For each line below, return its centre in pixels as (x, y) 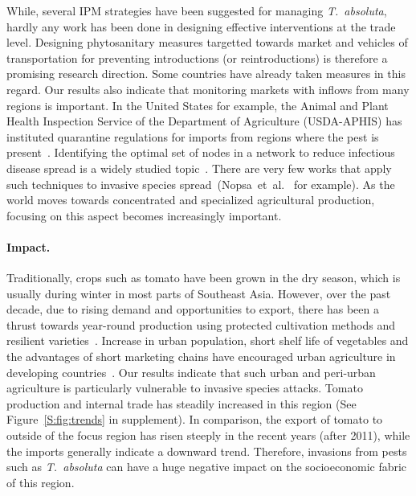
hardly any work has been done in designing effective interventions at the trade (201, 26)
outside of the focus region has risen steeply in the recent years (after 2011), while (208, 435)
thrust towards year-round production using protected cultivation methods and (201, 324)
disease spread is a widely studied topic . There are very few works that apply (199, 168)
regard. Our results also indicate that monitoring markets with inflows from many (208, 89)
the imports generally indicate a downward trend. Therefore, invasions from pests (207, 451)
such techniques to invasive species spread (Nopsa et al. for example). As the (201, 184)
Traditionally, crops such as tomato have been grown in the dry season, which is (204, 278)
